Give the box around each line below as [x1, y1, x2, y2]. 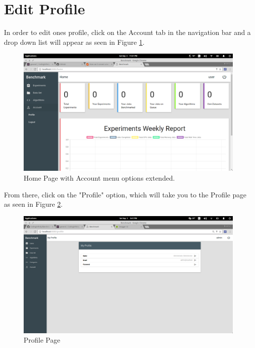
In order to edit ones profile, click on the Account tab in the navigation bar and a [4, 27, 251, 37]
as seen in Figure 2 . [4, 199, 63, 209]
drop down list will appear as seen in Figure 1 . [4, 36, 145, 47]
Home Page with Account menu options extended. [24, 172, 175, 183]
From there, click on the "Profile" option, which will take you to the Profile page [4, 189, 247, 199]
